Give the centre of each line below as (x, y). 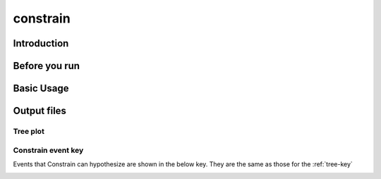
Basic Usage (41, 88)
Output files (40, 111)
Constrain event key (48, 150)
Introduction (41, 43)
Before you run (47, 66)
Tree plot (29, 131)
